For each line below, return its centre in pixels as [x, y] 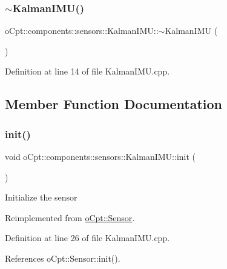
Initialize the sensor [41, 197]
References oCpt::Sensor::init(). [63, 258]
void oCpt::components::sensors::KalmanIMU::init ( [100, 156]
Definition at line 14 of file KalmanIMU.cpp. [87, 71]
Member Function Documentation [114, 104]
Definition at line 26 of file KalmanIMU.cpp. [87, 238]
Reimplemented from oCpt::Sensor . [70, 217]
